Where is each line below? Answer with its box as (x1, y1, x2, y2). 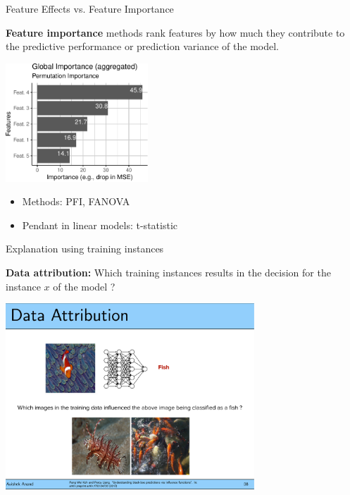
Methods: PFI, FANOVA (22, 194, 130, 209)
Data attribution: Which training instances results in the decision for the (6, 264, 331, 279)
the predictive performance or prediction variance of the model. (6, 39, 279, 54)
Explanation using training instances (6, 241, 164, 256)
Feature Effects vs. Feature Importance (6, 1, 174, 16)
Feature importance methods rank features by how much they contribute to (6, 25, 345, 39)
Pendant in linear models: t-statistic (22, 217, 177, 232)
